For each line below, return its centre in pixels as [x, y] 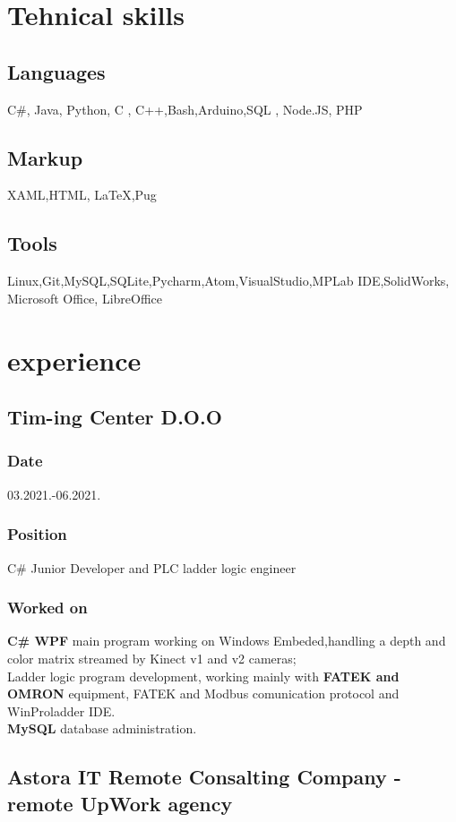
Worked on [47, 608]
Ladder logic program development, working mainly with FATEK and [203, 676]
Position [37, 534]
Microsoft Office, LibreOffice [85, 298]
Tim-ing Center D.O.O [115, 417]
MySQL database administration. [102, 728]
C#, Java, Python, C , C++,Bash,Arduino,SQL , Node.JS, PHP [185, 109]
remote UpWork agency [120, 803]
